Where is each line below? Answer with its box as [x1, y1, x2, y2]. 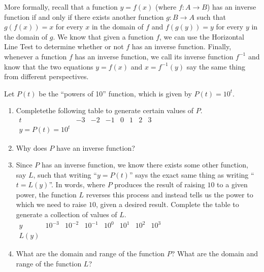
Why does [16, 142, 47, 153]
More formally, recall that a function [4, 2, 118, 12]
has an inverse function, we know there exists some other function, [42, 159, 248, 170]
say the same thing [186, 61, 246, 72]
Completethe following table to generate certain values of [16, 105, 194, 116]
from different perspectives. [4, 71, 89, 82]
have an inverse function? [56, 142, 135, 153]
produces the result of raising [114, 179, 205, 190]
